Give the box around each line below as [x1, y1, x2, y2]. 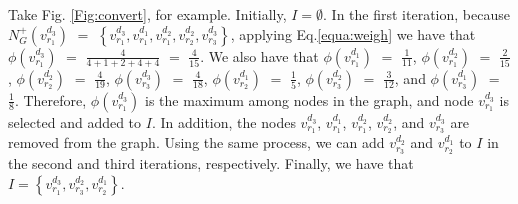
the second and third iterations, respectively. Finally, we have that [8, 153, 414, 174]
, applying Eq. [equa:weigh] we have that [230, 23, 476, 44]
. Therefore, [14, 89, 87, 110]
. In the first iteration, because [323, 4, 510, 24]
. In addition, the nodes [151, 111, 296, 132]
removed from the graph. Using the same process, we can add [8, 132, 385, 153]
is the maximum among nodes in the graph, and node [145, 89, 474, 110]
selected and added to [8, 111, 142, 132]
